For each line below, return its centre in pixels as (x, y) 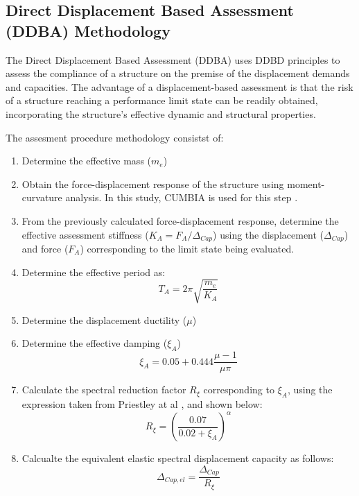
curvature (42, 197)
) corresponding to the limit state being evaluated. (187, 248)
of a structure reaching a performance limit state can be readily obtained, (162, 100)
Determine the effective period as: (94, 272)
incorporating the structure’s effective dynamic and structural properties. (161, 113)
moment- (306, 183)
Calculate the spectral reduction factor (104, 390)
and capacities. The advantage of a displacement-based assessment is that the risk (179, 86)
